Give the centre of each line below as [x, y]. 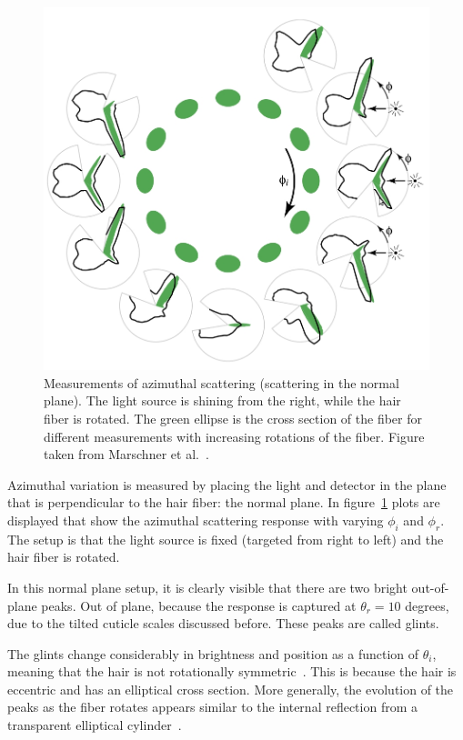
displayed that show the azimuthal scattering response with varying [196, 520]
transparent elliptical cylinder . [95, 725]
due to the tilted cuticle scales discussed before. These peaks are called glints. [223, 623]
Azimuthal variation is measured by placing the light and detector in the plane [227, 484]
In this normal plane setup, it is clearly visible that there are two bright [207, 587]
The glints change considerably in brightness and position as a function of [213, 653]
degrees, [427, 605]
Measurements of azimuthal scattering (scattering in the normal [221, 382]
